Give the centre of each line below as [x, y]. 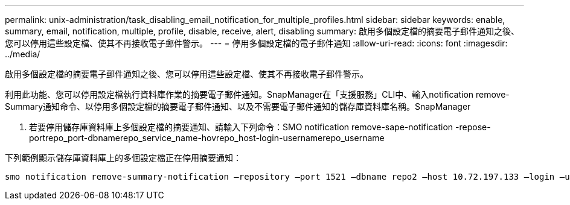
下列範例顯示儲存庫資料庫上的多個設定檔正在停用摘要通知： [123, 158]
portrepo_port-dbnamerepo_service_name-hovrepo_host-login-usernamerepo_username [207, 138]
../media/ [23, 54]
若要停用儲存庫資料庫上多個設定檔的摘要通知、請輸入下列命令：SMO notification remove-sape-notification [241, 127]
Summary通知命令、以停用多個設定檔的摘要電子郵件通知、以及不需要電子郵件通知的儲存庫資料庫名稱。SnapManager [238, 106]
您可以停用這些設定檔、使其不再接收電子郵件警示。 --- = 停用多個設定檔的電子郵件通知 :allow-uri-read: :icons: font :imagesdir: [256, 43]
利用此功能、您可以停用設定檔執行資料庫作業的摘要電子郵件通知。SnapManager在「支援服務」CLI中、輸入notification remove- [257, 94]
